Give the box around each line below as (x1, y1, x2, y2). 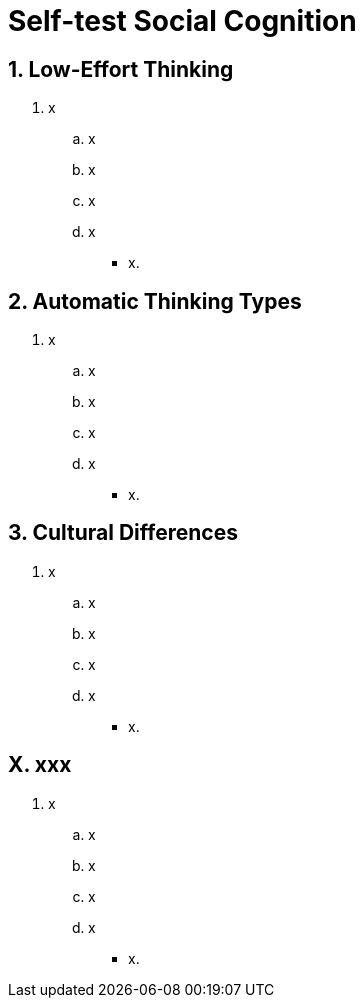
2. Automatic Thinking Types (8, 288, 302, 314)
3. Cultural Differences (8, 520, 238, 546)
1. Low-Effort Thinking (8, 56, 234, 82)
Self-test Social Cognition (8, 4, 357, 38)
